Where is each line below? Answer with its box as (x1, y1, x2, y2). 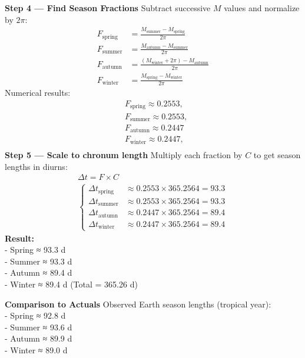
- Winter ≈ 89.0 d (5, 344, 68, 356)
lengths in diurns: (5, 160, 68, 172)
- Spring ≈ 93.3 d (5, 243, 66, 256)
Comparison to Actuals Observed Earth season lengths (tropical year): (5, 297, 271, 310)
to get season (253, 148, 301, 160)
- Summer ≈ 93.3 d (5, 255, 72, 267)
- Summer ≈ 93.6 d (5, 320, 72, 333)
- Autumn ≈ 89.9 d (5, 332, 72, 344)
